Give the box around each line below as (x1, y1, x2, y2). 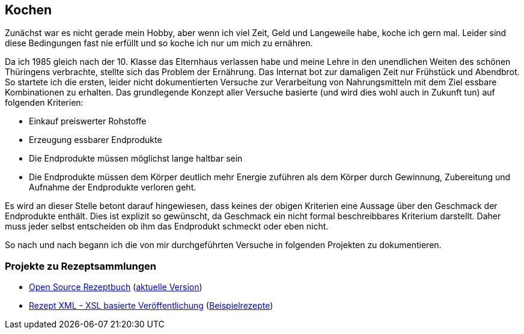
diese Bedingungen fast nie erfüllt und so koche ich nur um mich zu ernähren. (5, 38, 313, 49)
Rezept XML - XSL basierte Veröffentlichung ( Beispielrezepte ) (29, 300, 273, 311)
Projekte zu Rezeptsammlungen (5, 260, 156, 272)
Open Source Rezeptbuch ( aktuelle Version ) (29, 282, 203, 293)
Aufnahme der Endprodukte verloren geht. (29, 182, 196, 193)
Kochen (5, 2, 52, 17)
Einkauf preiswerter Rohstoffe (29, 116, 147, 127)
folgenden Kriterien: (5, 97, 84, 108)
